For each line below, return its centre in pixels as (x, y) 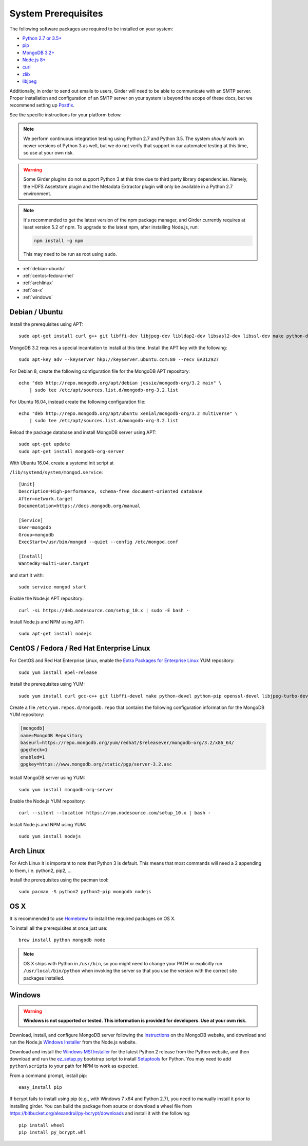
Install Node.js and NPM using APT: (47, 622)
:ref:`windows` (38, 297)
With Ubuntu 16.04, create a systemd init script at (62, 463)
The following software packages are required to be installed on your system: (91, 29)
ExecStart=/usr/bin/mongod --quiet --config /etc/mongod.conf (99, 542)
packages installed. (44, 978)
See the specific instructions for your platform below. (65, 115)
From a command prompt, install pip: (48, 1075)
